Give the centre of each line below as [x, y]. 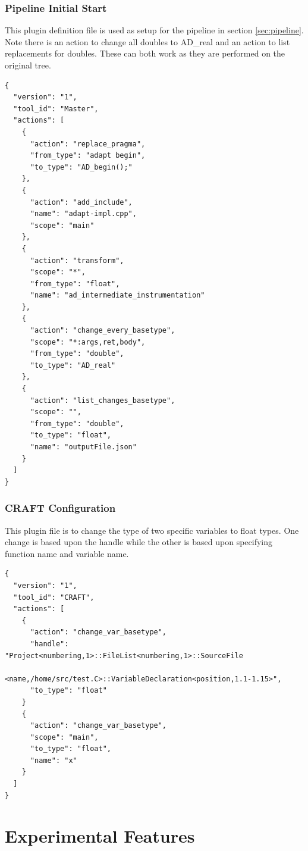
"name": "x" [54, 760]
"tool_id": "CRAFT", [54, 597]
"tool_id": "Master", [56, 109]
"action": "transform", [77, 260]
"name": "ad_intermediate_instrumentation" [117, 295]
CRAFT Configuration [60, 508]
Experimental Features [100, 836]
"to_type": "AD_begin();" [81, 167]
